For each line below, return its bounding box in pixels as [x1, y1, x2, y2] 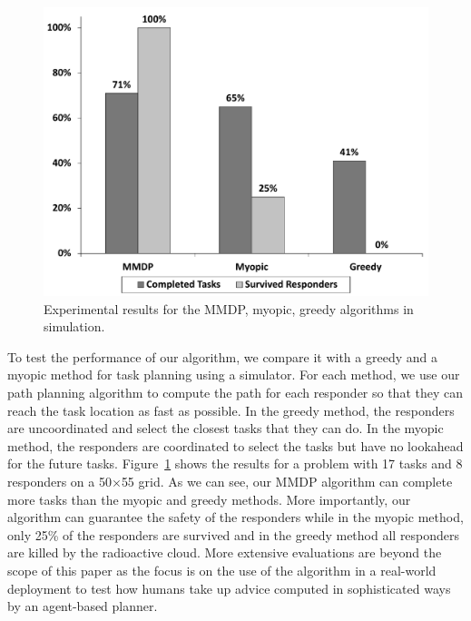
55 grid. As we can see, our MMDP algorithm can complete [121, 471, 453, 490]
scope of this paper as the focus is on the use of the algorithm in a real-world [7, 560, 437, 579]
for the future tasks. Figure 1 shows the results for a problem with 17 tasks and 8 [7, 454, 463, 473]
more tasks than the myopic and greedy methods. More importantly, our [7, 489, 411, 508]
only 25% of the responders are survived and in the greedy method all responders [7, 525, 460, 544]
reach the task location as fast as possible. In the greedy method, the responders [7, 400, 455, 419]
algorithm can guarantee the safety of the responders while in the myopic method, [7, 508, 464, 527]
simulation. [44, 317, 105, 336]
